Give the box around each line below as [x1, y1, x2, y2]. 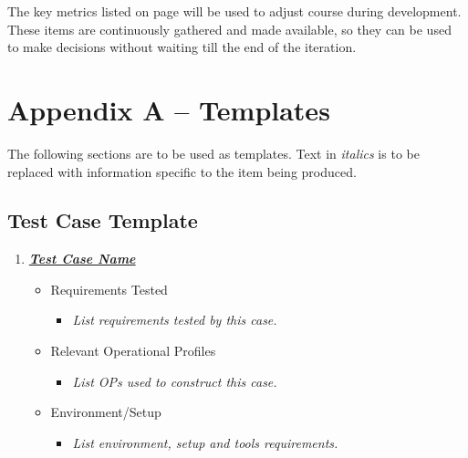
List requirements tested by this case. [72, 310, 277, 329]
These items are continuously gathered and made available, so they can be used [7, 19, 452, 38]
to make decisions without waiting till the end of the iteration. [7, 37, 357, 57]
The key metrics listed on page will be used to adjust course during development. [7, 2, 462, 20]
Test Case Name [28, 249, 136, 268]
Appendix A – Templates [7, 90, 330, 128]
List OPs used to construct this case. [72, 371, 277, 390]
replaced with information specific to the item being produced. [7, 161, 357, 181]
